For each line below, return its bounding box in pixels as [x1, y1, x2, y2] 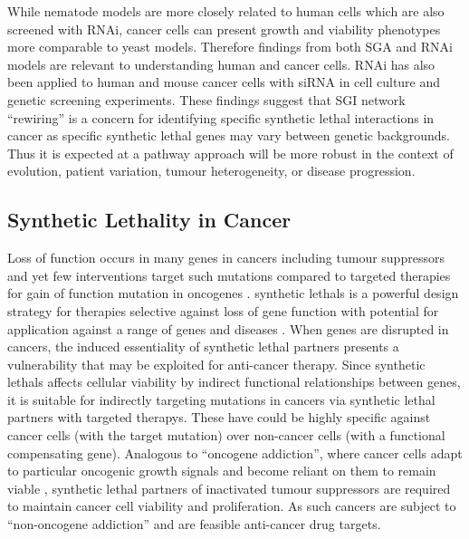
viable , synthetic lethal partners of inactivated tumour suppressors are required [7, 478, 451, 497]
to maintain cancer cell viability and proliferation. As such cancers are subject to [7, 496, 456, 515]
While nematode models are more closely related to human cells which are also [7, 2, 445, 20]
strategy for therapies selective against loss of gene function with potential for [7, 301, 439, 320]
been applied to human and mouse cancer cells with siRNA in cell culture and [7, 72, 441, 91]
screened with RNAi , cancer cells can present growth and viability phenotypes [7, 19, 441, 38]
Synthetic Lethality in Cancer [7, 206, 292, 234]
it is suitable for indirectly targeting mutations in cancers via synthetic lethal [7, 390, 435, 409]
